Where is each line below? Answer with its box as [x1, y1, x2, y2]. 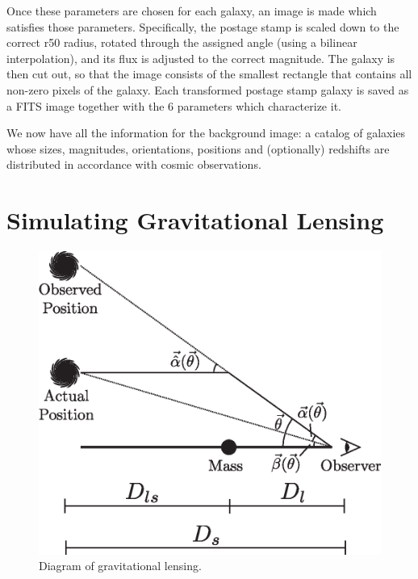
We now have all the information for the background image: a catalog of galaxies [6, 124, 406, 141]
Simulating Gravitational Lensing [6, 203, 384, 237]
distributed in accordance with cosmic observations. [6, 156, 261, 173]
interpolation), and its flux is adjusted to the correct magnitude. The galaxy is [6, 49, 395, 66]
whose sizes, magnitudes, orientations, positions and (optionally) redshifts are [6, 140, 390, 157]
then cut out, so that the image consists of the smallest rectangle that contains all [6, 65, 412, 82]
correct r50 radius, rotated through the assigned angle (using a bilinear [6, 34, 357, 51]
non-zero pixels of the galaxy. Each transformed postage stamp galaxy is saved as [6, 81, 409, 98]
